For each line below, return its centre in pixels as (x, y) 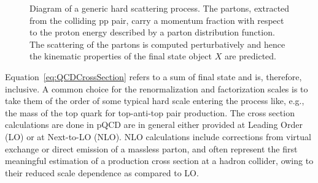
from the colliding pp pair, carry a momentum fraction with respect (157, 20)
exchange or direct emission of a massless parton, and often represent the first (151, 148)
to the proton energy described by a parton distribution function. (152, 32)
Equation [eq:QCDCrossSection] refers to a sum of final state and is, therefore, (153, 76)
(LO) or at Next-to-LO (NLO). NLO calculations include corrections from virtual (158, 136)
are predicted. (250, 56)
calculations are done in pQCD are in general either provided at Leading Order (154, 125)
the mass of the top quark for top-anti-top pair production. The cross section (150, 112)
